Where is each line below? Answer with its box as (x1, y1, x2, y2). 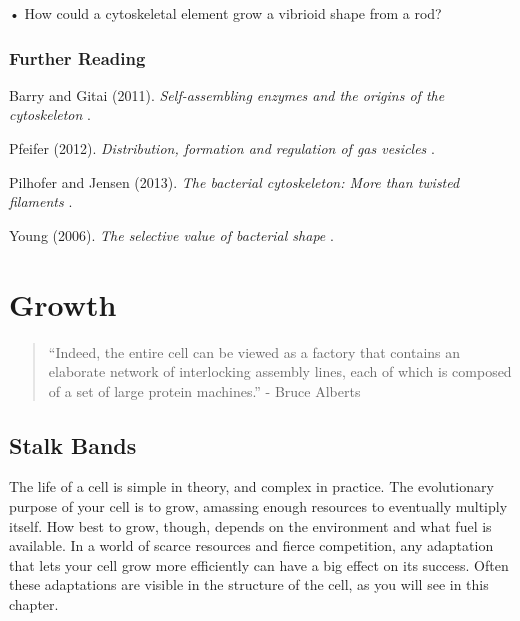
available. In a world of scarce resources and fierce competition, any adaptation (9, 535, 494, 556)
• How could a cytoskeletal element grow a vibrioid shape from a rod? (9, 3, 442, 23)
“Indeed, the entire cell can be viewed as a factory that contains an (48, 341, 461, 362)
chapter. (9, 594, 59, 615)
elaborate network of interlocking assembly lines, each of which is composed (48, 361, 512, 382)
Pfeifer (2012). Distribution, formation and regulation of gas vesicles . (9, 138, 435, 158)
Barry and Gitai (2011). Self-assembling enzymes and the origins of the (9, 84, 445, 105)
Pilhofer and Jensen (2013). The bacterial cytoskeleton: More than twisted (9, 171, 460, 192)
